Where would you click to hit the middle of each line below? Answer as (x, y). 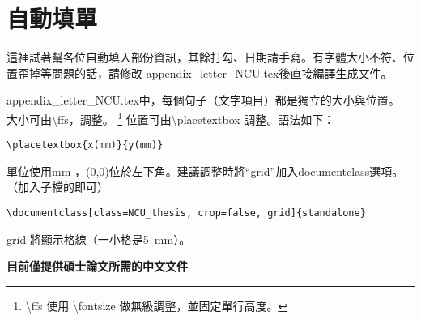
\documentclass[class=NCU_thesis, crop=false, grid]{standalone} (186, 213)
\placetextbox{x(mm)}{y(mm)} (85, 145)
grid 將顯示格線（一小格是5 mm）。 (99, 239)
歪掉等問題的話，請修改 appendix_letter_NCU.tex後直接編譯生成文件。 (205, 73)
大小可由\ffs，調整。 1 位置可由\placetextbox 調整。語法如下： (171, 117)
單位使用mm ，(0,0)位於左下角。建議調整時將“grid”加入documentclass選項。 (205, 171)
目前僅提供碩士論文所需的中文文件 (97, 266)
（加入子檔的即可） (57, 187)
